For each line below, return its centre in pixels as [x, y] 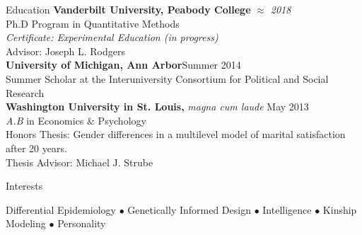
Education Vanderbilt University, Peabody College [128, 9]
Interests [24, 186]
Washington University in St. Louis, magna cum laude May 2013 [157, 107]
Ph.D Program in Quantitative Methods [93, 23]
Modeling [26, 223]
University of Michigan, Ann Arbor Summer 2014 [123, 65]
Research [25, 92]
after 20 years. [36, 148]
